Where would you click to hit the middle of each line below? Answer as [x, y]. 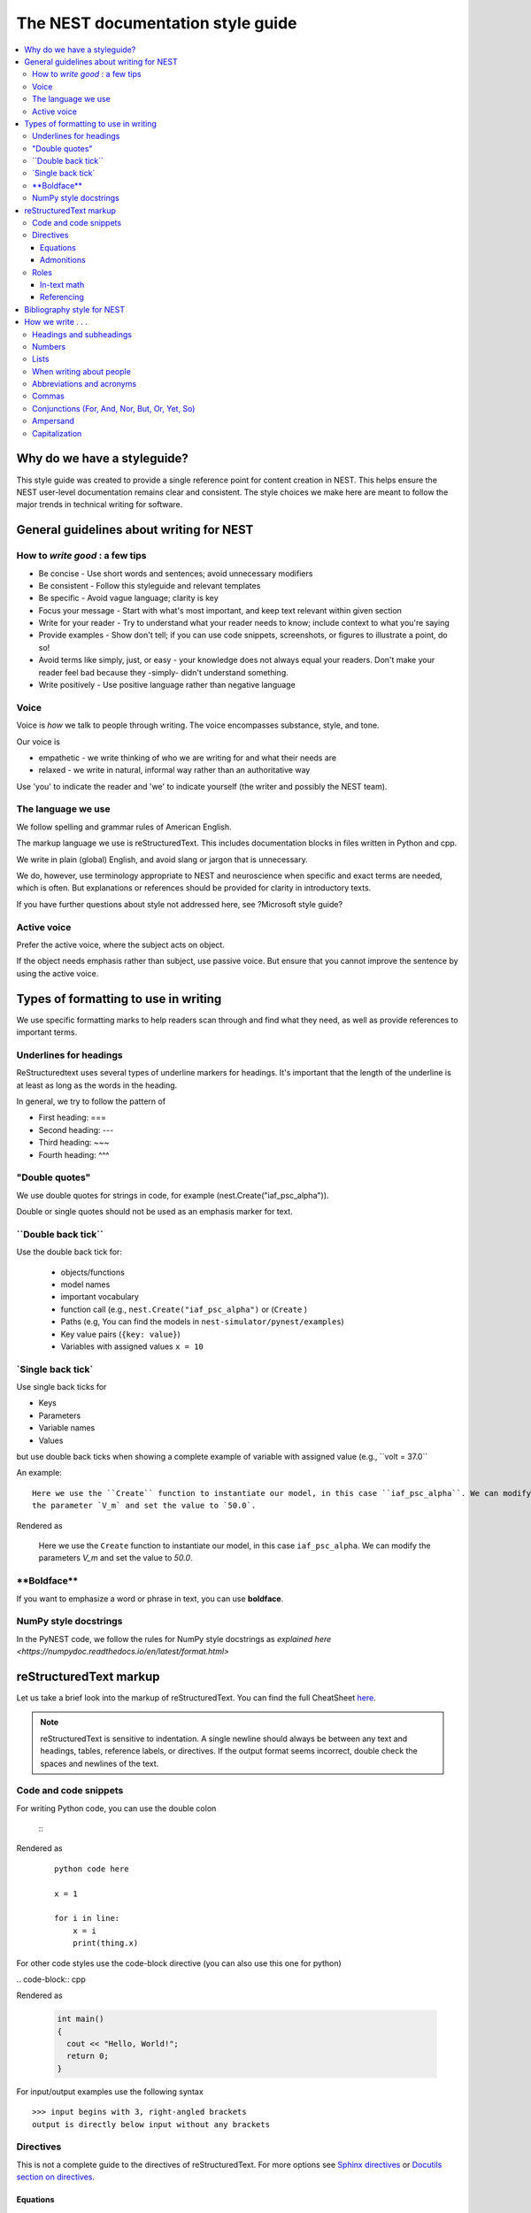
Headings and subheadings [82, 334]
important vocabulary [100, 1297]
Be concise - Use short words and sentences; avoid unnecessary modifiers [176, 573]
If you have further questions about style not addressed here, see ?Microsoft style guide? [180, 904]
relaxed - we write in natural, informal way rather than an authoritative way [174, 770]
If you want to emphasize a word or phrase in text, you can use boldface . [150, 1599]
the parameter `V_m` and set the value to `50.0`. [144, 1506]
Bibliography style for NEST [75, 309]
